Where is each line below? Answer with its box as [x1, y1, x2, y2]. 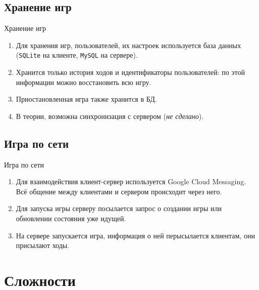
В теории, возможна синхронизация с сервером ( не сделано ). [16, 110, 204, 121]
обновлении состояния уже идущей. [16, 213, 126, 223]
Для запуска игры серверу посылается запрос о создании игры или [16, 203, 222, 214]
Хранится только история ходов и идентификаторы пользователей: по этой [16, 67, 245, 77]
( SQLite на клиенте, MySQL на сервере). [16, 50, 138, 60]
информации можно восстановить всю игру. [16, 76, 151, 87]
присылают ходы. [16, 240, 70, 251]
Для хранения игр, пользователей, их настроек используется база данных [16, 39, 241, 50]
